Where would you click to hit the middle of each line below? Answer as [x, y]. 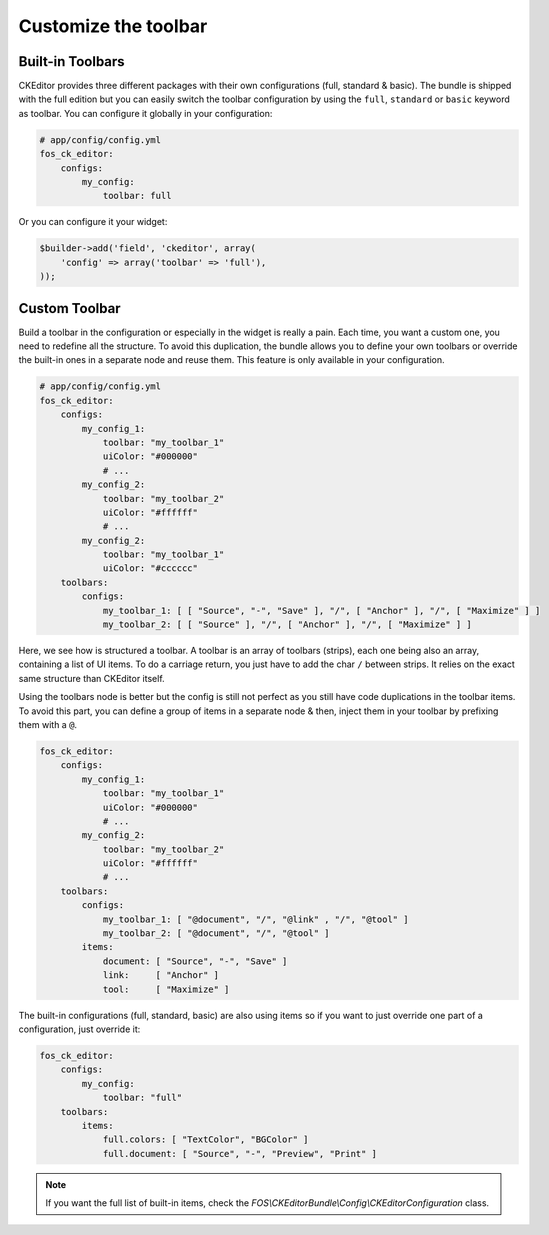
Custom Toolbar [69, 308]
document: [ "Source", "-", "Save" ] [195, 961]
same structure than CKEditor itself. [91, 678]
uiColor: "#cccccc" [150, 568]
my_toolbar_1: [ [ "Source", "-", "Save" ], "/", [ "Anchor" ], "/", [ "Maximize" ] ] [321, 610]
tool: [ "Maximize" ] [166, 989]
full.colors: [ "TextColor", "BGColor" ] [205, 1139]
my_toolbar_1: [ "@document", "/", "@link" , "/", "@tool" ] [255, 919]
